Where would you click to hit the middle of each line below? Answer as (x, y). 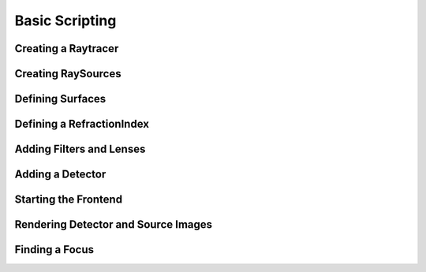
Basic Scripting (65, 20)
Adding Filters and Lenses (80, 149)
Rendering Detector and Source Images (114, 225)
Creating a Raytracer (67, 48)
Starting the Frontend (68, 200)
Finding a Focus (54, 250)
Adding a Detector (60, 175)
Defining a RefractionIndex (82, 124)
